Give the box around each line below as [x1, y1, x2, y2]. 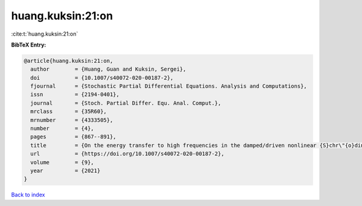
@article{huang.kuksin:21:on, [24, 57, 113, 64]
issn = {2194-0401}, [30, 91, 120, 98]
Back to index [11, 191, 45, 199]
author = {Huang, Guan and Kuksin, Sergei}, [30, 66, 186, 72]
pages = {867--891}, [30, 134, 117, 140]
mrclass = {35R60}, [30, 108, 107, 115]
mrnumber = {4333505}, [30, 117, 113, 123]
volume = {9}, [30, 159, 95, 166]
